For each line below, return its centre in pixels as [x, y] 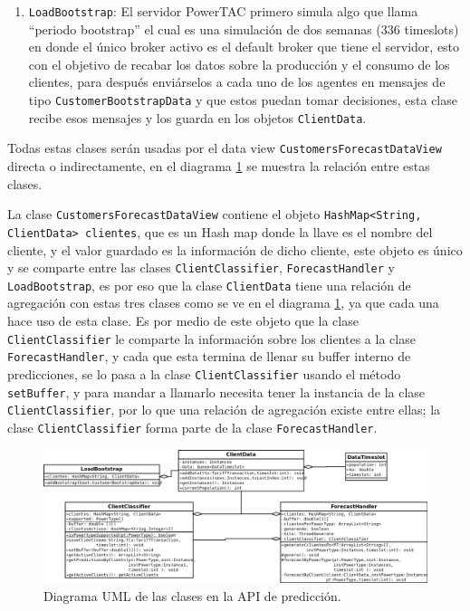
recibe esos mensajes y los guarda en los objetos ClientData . [197, 117]
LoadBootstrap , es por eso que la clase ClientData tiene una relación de [209, 285]
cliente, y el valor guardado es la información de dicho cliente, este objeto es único [235, 249]
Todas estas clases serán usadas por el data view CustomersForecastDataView [225, 148]
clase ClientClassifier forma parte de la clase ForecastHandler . [192, 427]
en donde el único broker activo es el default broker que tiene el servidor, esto [244, 47]
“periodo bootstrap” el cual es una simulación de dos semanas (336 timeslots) [244, 29]
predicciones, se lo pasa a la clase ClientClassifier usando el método [204, 373]
